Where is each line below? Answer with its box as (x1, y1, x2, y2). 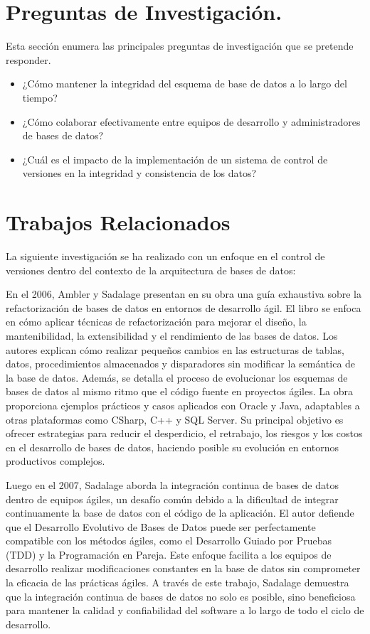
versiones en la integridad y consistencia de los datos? (22, 166, 257, 181)
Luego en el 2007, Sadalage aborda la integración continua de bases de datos (6, 477, 339, 492)
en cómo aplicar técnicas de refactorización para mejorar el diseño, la (6, 314, 307, 329)
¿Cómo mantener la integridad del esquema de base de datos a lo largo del (22, 76, 347, 91)
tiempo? (22, 90, 58, 104)
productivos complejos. (6, 453, 105, 468)
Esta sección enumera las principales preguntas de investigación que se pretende (6, 38, 354, 53)
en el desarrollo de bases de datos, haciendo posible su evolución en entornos (6, 439, 339, 454)
